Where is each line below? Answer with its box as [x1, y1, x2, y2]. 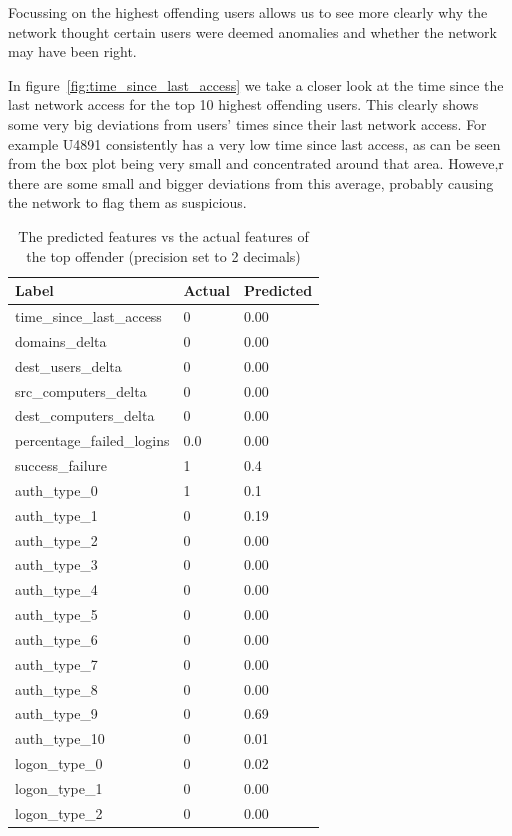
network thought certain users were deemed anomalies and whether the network [8, 21, 497, 42]
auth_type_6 [15, 628, 98, 649]
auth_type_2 [15, 529, 98, 550]
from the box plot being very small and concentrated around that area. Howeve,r [8, 153, 504, 174]
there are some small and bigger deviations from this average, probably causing [8, 172, 494, 193]
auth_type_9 [15, 703, 98, 724]
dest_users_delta [15, 355, 122, 376]
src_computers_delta [15, 380, 147, 401]
